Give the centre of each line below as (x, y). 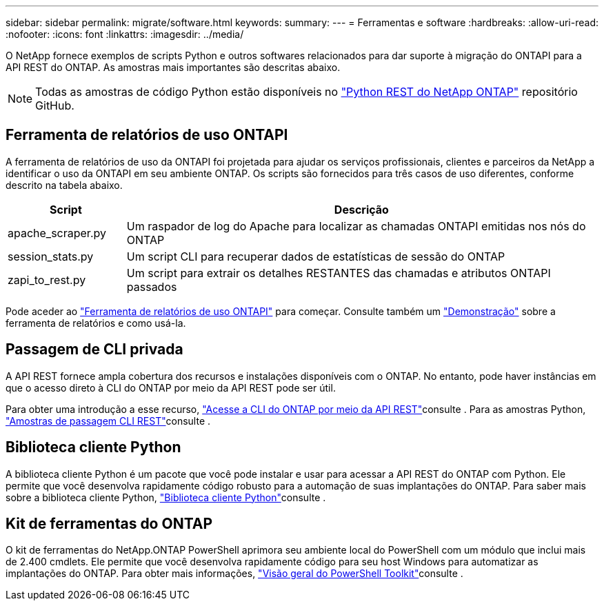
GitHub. (55, 105)
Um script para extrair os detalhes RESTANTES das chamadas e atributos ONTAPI (339, 273)
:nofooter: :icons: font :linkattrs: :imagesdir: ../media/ (125, 34)
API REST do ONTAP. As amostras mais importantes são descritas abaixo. (173, 67)
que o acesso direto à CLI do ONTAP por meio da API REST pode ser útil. (171, 387)
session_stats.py (51, 256)
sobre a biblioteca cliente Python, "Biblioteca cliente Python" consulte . (166, 497)
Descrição (361, 209)
